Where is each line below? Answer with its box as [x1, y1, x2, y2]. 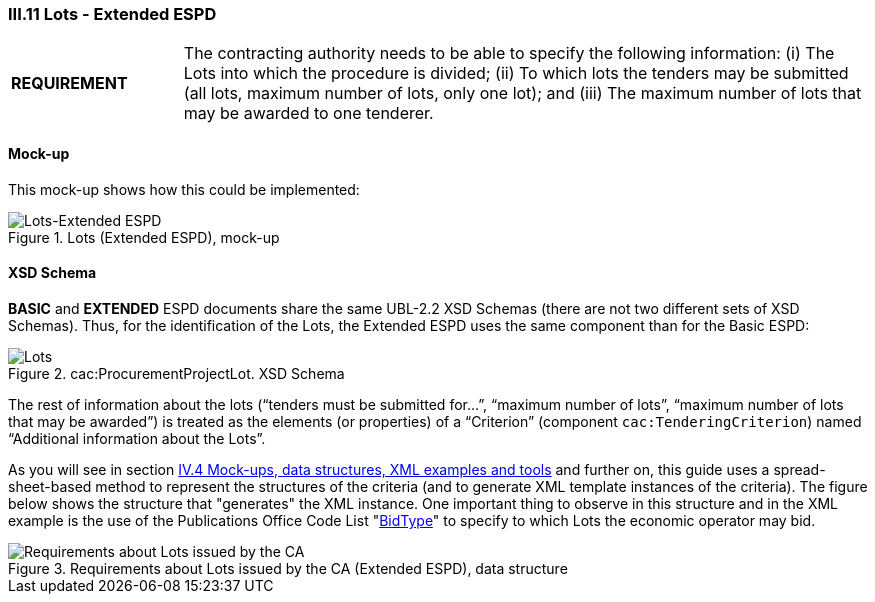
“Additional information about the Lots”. [8, 429, 266, 447]
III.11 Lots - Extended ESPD [8, 4, 217, 24]
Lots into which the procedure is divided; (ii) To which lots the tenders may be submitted [183, 63, 849, 84]
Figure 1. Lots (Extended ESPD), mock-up [8, 228, 280, 246]
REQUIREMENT [11, 73, 128, 94]
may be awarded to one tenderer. [183, 103, 434, 124]
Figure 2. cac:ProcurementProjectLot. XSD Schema [8, 364, 345, 382]
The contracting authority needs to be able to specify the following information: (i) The [183, 43, 835, 64]
